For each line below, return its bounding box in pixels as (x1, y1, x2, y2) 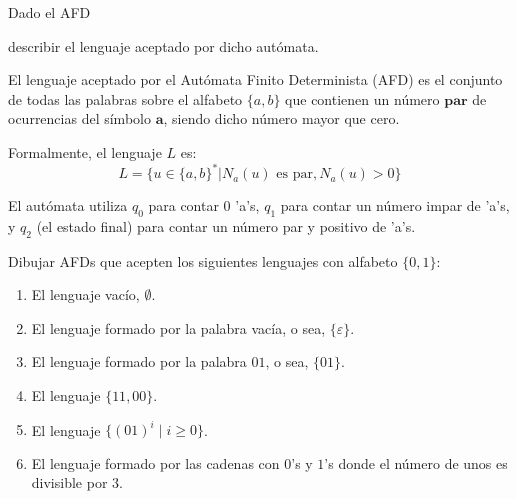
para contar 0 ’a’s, (148, 195, 260, 216)
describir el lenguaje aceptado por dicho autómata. (8, 35, 319, 56)
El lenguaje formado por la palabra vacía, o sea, (31, 317, 326, 338)
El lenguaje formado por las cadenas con (31, 452, 280, 473)
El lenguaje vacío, (31, 284, 140, 305)
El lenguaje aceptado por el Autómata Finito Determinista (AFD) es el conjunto (8, 69, 503, 90)
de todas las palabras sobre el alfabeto (8, 88, 243, 109)
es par (276, 167, 313, 182)
